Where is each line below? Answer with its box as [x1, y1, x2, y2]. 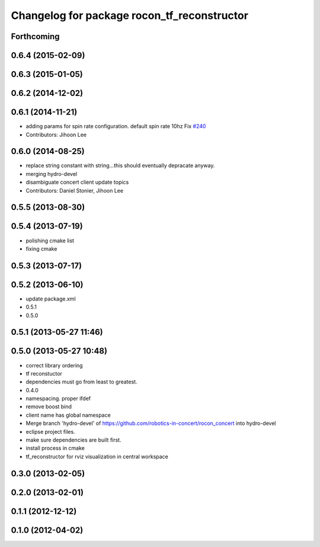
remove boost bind [25, 403, 72, 410]
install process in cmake [25, 444, 85, 452]
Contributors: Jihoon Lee [25, 131, 87, 138]
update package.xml [25, 295, 76, 302]
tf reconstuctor [25, 370, 62, 377]
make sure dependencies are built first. [25, 436, 121, 444]
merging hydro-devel [25, 170, 77, 177]
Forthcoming [11, 31, 60, 41]
